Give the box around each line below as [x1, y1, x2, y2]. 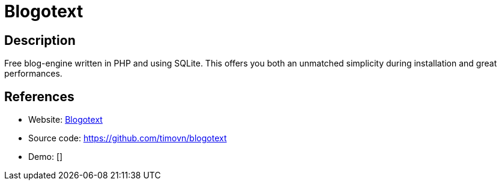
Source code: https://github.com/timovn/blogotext [28, 133, 227, 144]
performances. [4, 68, 62, 79]
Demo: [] [28, 151, 63, 162]
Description [4, 32, 76, 48]
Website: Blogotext [28, 114, 103, 125]
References [4, 89, 74, 104]
